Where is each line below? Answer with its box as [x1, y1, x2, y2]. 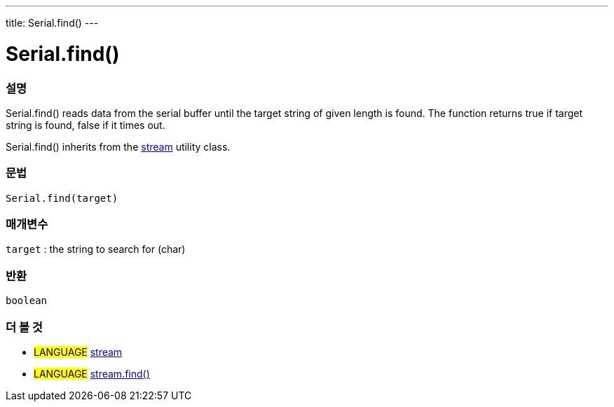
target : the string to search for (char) [6, 243, 186, 256]
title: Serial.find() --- [6, 17, 99, 29]
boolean [6, 295, 48, 307]
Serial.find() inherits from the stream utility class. [6, 140, 231, 153]
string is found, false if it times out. [6, 118, 165, 131]
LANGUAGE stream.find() [34, 367, 150, 380]
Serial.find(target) [6, 192, 118, 204]
